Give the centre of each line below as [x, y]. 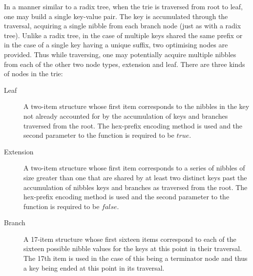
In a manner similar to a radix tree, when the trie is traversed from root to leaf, [124, 6]
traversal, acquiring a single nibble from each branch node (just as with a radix [123, 26]
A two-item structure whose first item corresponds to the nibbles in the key [137, 106]
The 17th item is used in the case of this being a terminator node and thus [136, 258]
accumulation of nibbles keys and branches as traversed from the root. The [136, 187]
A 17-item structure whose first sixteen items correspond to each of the [130, 239]
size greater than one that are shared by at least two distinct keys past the [135, 177]
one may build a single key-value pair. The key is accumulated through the [116, 16]
